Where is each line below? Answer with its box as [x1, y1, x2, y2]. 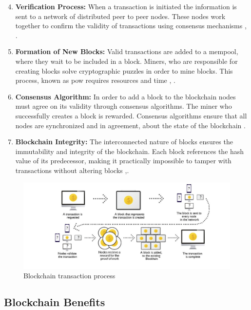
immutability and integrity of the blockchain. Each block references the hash [15, 146, 244, 156]
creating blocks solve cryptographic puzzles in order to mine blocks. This [15, 65, 233, 76]
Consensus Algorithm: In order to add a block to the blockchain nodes [15, 91, 236, 101]
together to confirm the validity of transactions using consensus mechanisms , [15, 20, 247, 31]
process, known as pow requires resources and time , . [15, 75, 175, 85]
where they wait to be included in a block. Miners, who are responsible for [15, 56, 238, 66]
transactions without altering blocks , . [15, 165, 129, 175]
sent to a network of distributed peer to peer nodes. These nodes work [15, 11, 226, 21]
